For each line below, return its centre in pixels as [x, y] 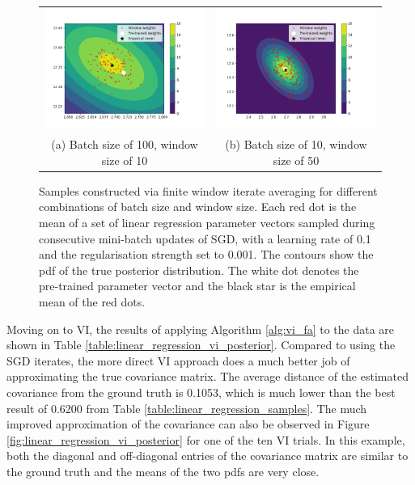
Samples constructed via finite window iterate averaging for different [208, 190]
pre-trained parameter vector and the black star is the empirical [197, 286]
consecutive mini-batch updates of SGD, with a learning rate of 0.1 [205, 238]
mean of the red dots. [92, 301]
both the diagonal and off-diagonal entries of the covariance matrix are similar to [207, 455]
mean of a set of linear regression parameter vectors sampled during [207, 222]
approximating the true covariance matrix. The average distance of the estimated [207, 376]
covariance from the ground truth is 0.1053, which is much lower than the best [201, 392]
